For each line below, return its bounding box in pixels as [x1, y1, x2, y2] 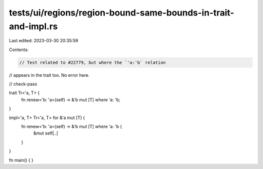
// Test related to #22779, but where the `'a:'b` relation [19, 60, 166, 65]
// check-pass [9, 81, 38, 87]
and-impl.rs [9, 21, 58, 32]
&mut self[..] [33, 130, 58, 136]
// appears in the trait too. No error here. [9, 72, 90, 78]
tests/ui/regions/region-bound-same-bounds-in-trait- [9, 7, 234, 18]
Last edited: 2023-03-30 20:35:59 [9, 38, 78, 44]
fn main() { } [9, 157, 34, 163]
